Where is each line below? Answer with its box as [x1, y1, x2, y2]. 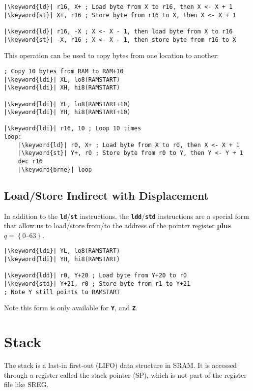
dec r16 [18, 158, 43, 165]
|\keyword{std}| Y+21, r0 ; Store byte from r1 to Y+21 [4, 280, 191, 288]
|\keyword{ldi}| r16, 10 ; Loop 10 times [4, 125, 141, 132]
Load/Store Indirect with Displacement [4, 187, 209, 203]
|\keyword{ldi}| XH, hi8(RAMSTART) [4, 84, 120, 91]
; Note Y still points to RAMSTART [4, 288, 120, 296]
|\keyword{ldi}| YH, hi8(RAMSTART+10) [4, 109, 131, 116]
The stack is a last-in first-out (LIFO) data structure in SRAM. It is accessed [4, 360, 237, 370]
